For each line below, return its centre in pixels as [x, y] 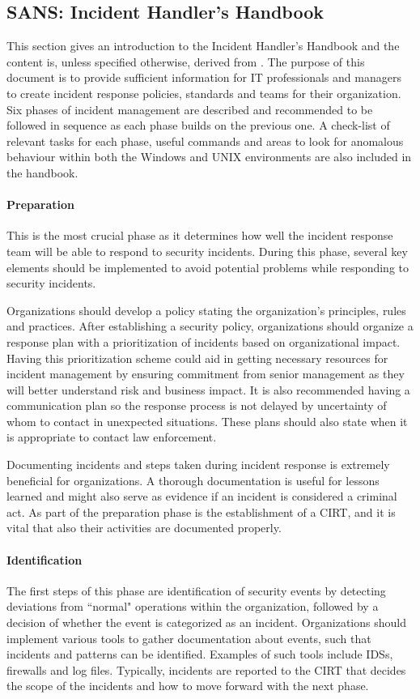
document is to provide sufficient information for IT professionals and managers [204, 77]
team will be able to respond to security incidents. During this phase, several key [207, 251]
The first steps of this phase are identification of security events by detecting [196, 590]
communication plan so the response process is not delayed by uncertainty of [197, 405]
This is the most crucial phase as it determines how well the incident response [200, 235]
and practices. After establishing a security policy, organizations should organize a [210, 326]
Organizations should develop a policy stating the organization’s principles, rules [206, 310]
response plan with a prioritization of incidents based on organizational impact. [204, 341]
